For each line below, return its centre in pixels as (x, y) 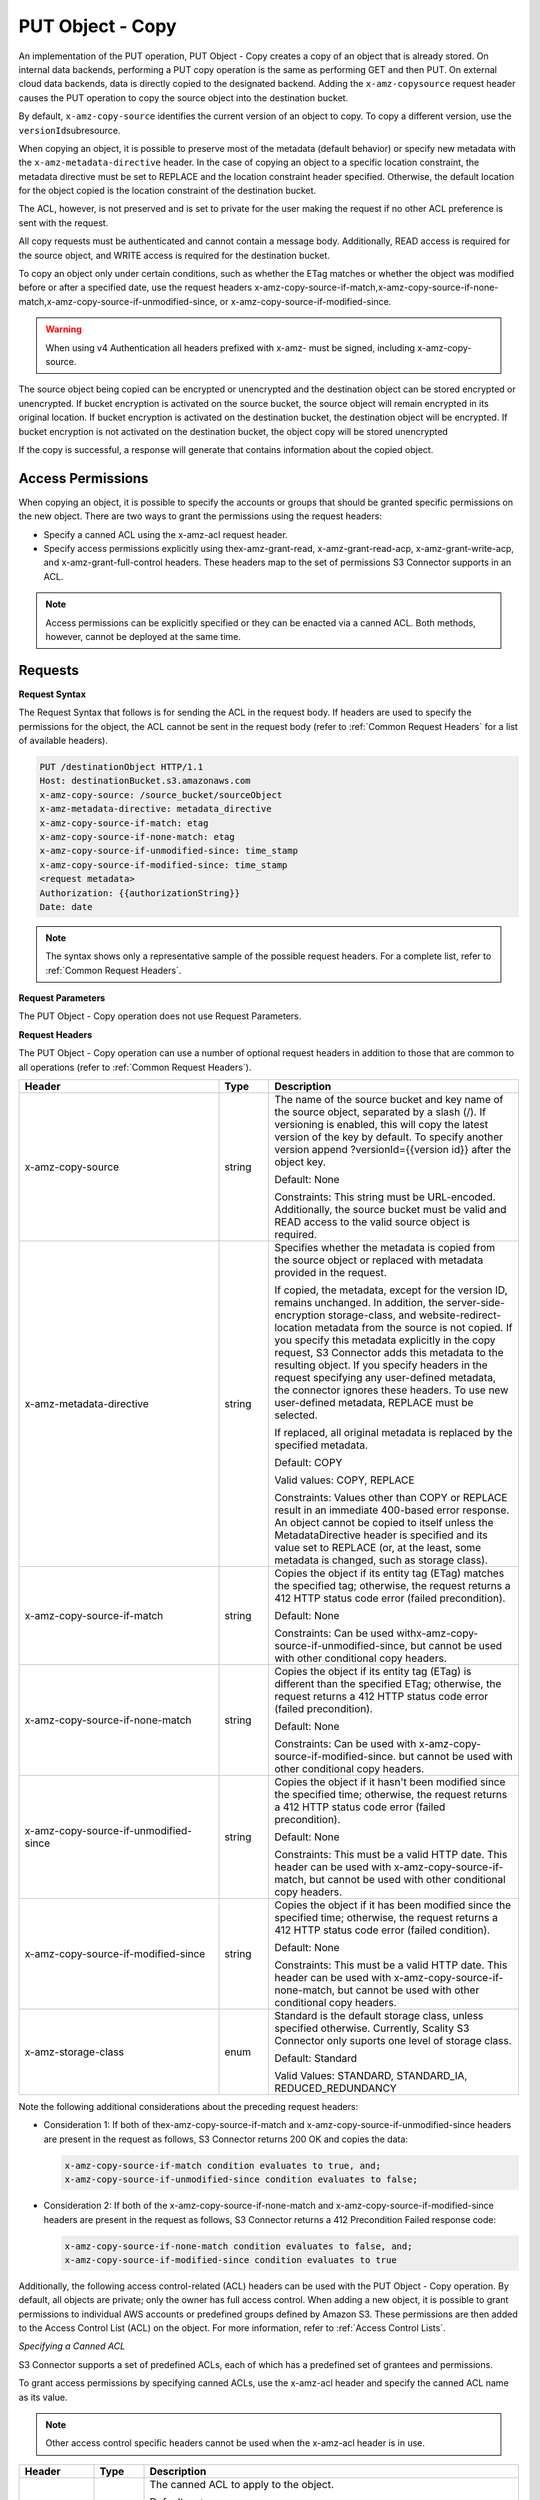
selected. (296, 1415)
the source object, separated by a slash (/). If (380, 1112)
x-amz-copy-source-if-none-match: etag (137, 836)
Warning (63, 329)
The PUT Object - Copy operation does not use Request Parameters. (160, 1016)
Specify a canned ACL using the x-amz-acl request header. (166, 534)
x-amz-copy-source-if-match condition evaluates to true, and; (223, 2165)
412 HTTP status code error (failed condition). (382, 1930)
